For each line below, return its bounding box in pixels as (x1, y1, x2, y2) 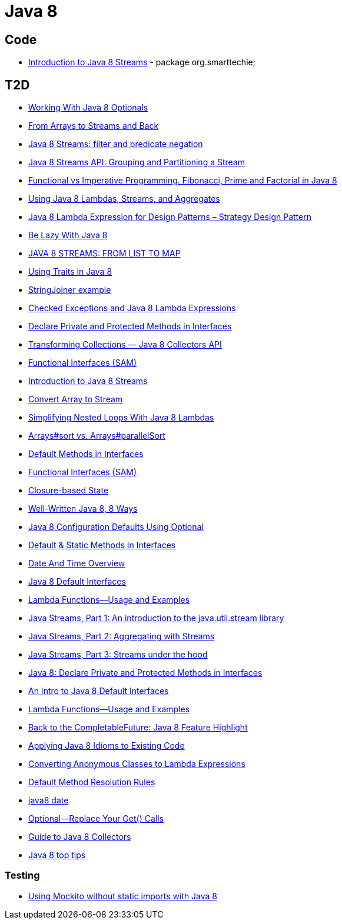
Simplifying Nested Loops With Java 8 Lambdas (28, 412, 214, 423)
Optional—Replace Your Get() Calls (28, 813, 164, 824)
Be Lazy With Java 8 (28, 230, 108, 241)
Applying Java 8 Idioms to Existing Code (28, 740, 185, 751)
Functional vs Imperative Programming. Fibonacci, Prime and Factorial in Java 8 (28, 175, 337, 186)
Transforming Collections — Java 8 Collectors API (28, 339, 222, 350)
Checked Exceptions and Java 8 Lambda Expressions (28, 303, 236, 313)
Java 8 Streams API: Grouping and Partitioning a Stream (28, 157, 245, 168)
